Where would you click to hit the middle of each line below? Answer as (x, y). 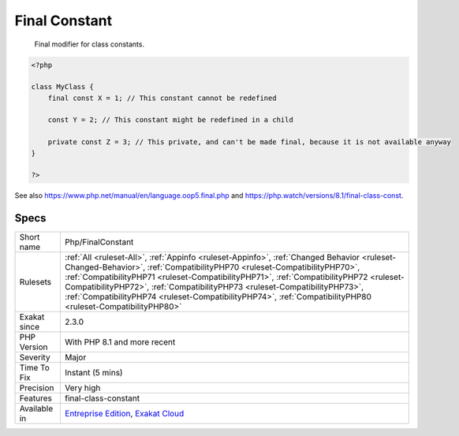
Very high (82, 388)
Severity (35, 357)
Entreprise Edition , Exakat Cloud (124, 414)
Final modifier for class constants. (90, 44)
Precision (37, 388)
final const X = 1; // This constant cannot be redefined (162, 98)
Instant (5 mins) (93, 373)
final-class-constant (102, 398)
